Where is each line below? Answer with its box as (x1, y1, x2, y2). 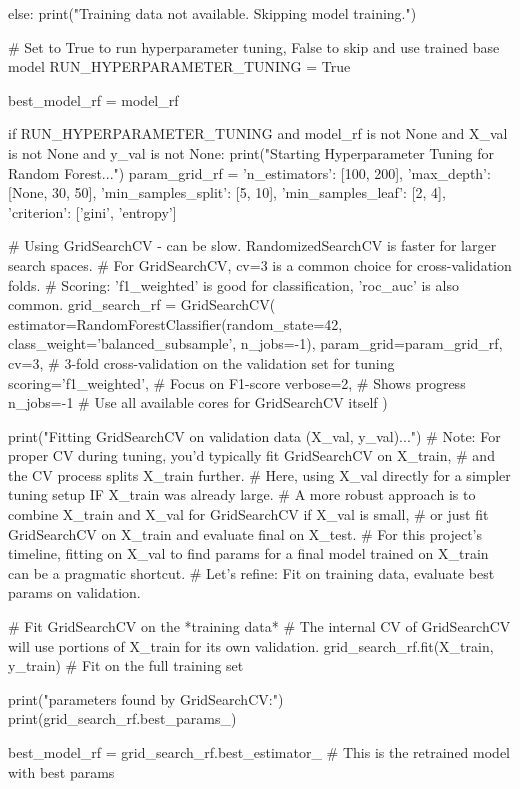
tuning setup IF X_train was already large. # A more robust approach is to (8, 484, 476, 505)
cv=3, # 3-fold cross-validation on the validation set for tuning (8, 352, 395, 373)
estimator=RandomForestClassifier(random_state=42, (8, 313, 343, 334)
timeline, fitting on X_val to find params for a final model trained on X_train (8, 543, 489, 564)
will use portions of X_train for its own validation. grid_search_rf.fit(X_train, (8, 635, 494, 656)
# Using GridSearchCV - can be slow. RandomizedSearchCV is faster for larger (8, 235, 497, 256)
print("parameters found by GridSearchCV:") (8, 688, 284, 709)
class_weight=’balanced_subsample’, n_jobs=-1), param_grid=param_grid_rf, (8, 333, 503, 354)
